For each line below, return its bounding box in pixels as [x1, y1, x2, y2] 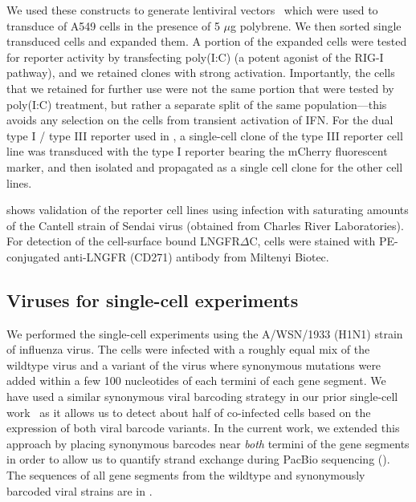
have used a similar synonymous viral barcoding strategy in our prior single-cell [6, 388, 398, 405]
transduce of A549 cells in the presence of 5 [6, 17, 220, 34]
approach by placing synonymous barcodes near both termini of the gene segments [6, 435, 410, 451]
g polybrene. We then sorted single [230, 17, 402, 34]
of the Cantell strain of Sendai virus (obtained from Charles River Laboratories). [6, 217, 404, 233]
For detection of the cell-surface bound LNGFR [6, 233, 240, 249]
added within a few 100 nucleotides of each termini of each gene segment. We [6, 372, 386, 389]
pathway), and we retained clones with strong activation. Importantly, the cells [6, 64, 395, 81]
